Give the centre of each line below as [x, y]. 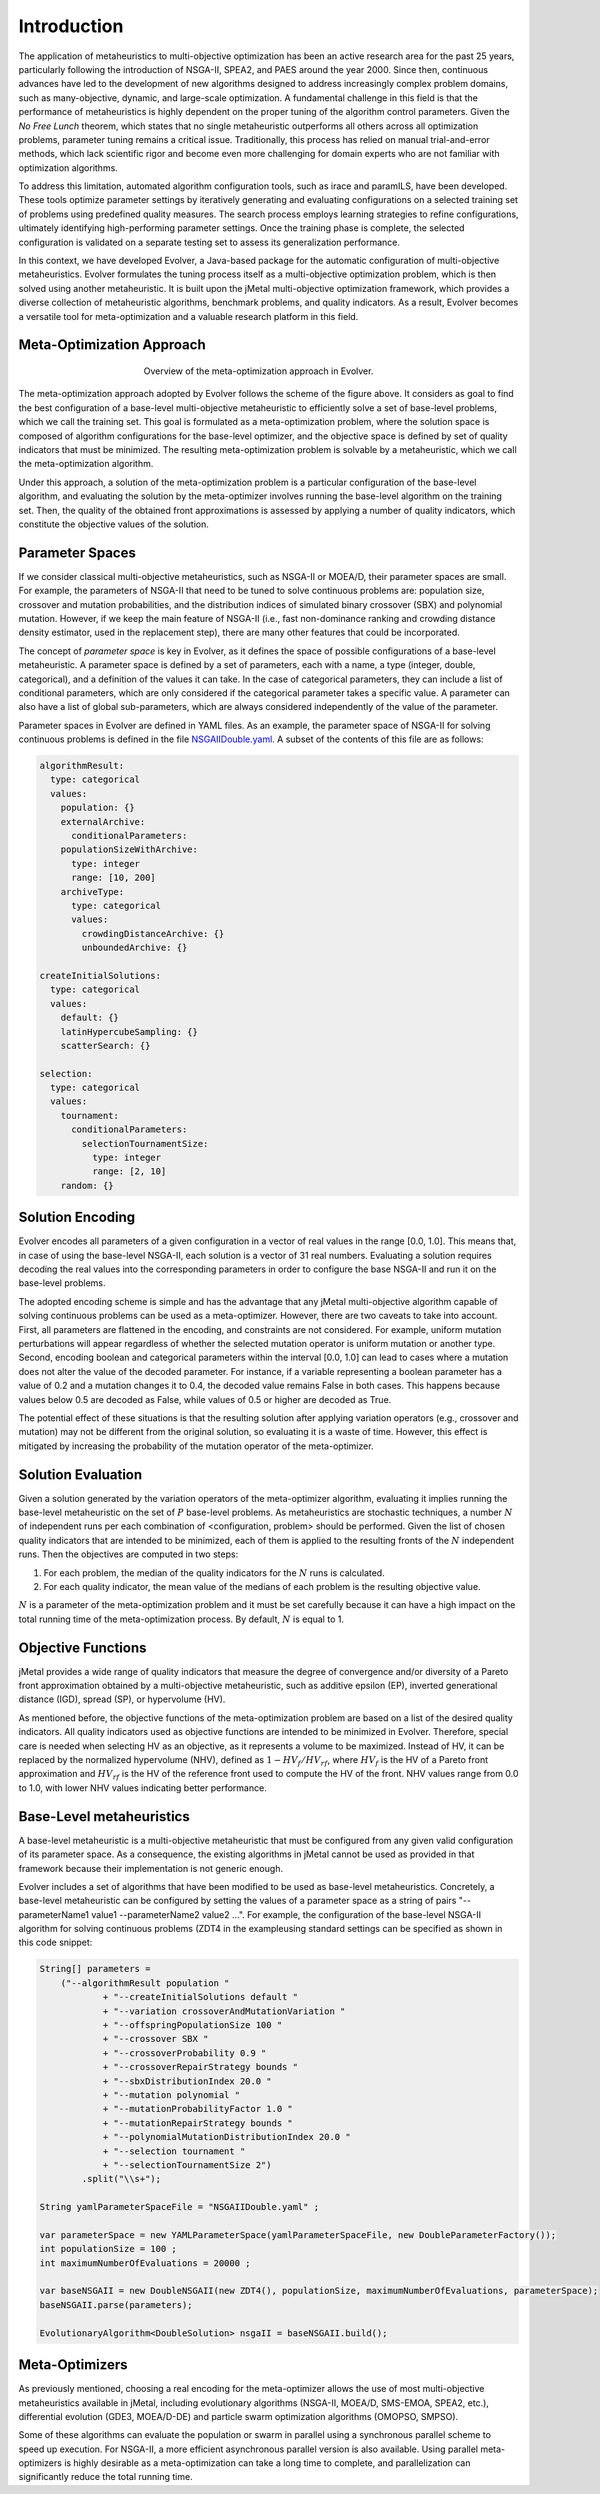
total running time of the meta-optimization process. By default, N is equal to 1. [181, 1619]
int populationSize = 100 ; [108, 2249]
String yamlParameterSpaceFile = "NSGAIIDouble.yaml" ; [179, 2207]
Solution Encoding [77, 1217]
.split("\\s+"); [121, 2179]
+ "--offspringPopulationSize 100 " [192, 2025]
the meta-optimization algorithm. [86, 464]
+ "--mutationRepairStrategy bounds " [198, 2123]
